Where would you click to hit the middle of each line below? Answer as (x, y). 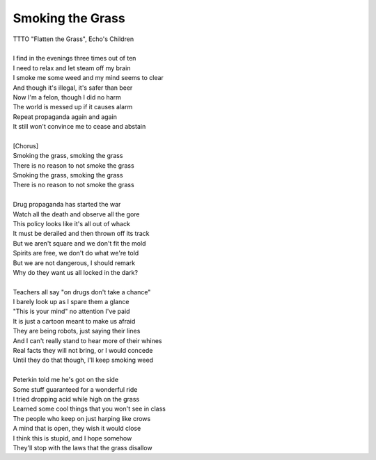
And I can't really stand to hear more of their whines (87, 340)
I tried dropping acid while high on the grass (76, 399)
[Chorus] (26, 145)
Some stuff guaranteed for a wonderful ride (75, 389)
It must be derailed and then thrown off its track (81, 234)
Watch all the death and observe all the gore (76, 214)
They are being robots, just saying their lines (77, 331)
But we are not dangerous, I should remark (74, 263)
